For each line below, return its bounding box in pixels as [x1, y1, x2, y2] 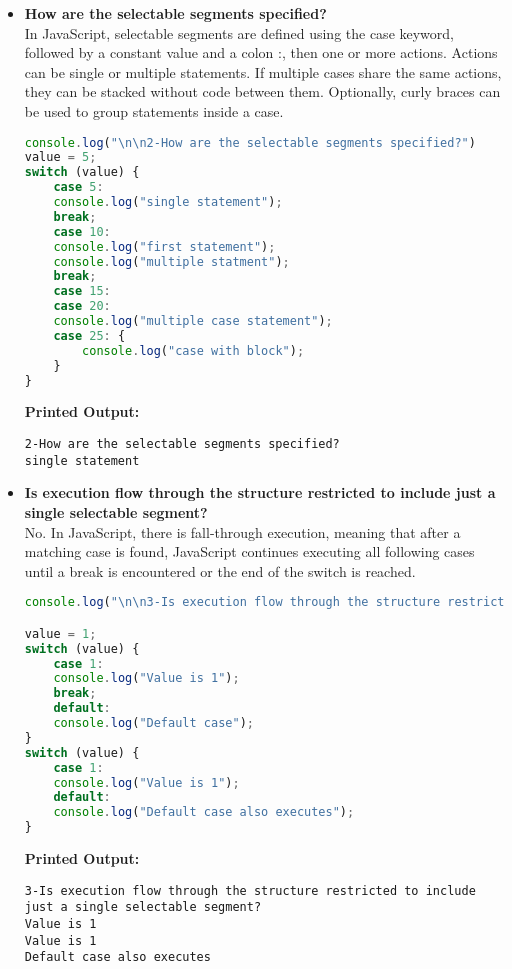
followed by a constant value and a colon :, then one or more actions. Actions [24, 42, 498, 63]
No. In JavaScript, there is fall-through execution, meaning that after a [24, 521, 461, 542]
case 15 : [53, 284, 111, 299]
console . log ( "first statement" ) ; [53, 239, 276, 254]
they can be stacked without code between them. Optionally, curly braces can [24, 81, 501, 102]
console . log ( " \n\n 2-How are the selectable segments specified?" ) [24, 135, 476, 150]
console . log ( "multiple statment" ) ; [53, 254, 290, 269]
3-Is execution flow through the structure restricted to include [24, 883, 476, 898]
